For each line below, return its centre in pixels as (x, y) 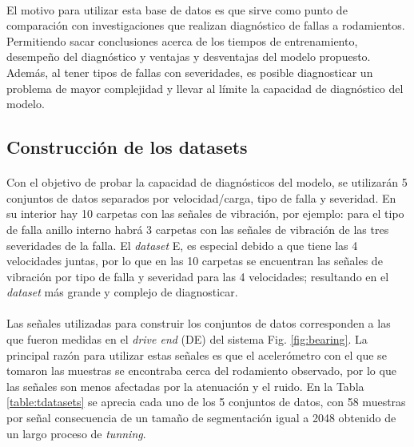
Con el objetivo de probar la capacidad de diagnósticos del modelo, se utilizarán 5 (207, 182)
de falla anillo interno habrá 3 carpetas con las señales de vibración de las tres (198, 229)
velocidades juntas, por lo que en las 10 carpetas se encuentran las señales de (195, 261)
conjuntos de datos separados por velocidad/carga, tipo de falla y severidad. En (201, 197)
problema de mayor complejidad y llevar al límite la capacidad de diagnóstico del (205, 88)
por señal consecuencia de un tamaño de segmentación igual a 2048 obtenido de (201, 418)
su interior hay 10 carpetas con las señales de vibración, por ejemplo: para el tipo (205, 213)
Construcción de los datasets (127, 147)
